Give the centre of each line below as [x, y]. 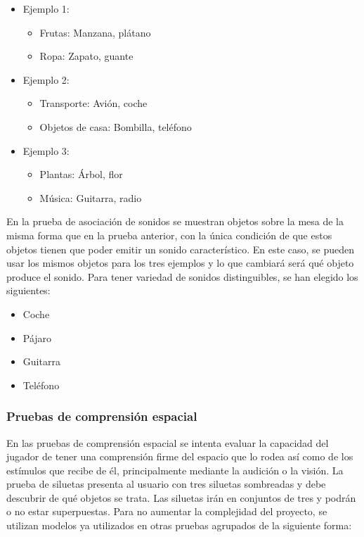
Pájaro [37, 337]
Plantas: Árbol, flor [81, 174]
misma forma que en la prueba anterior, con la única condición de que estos [169, 235]
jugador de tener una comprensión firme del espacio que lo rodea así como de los [180, 456]
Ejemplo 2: [46, 79]
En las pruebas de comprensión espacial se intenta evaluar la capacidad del [168, 442]
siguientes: [28, 290]
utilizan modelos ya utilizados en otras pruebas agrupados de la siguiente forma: [179, 525]
